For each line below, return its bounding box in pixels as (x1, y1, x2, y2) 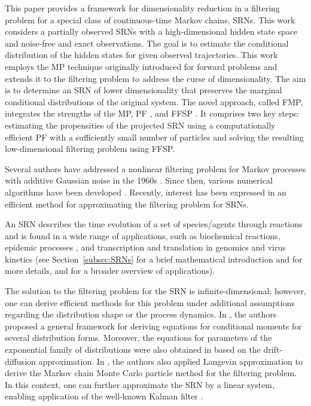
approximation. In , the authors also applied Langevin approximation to (38, 355, 303, 367)
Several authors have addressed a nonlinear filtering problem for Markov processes (5, 162, 306, 175)
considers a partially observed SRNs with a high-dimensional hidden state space (5, 25, 298, 38)
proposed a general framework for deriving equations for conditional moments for (5, 319, 302, 332)
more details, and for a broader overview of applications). (5, 264, 215, 277)
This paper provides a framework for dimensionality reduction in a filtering (5, 2, 280, 14)
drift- (263, 343, 283, 356)
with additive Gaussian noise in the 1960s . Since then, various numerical (5, 174, 273, 187)
